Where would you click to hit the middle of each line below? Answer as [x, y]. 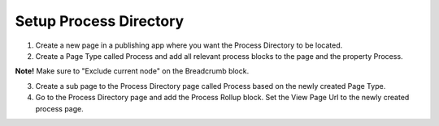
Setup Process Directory [100, 21]
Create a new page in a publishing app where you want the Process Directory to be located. [189, 45]
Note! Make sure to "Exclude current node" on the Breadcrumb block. [132, 71]
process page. [60, 108]
